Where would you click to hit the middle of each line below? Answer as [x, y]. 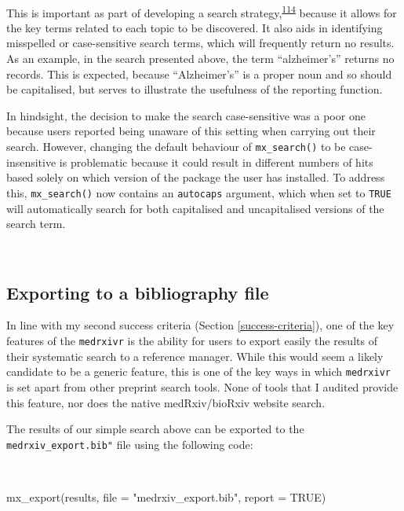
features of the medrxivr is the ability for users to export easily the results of [192, 341]
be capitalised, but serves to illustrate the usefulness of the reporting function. [195, 89]
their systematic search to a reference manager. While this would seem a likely [195, 356]
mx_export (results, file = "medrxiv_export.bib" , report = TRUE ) [166, 497]
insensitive [31, 162]
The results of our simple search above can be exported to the [155, 429]
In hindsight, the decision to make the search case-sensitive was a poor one [186, 115]
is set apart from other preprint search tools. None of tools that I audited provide [202, 386]
